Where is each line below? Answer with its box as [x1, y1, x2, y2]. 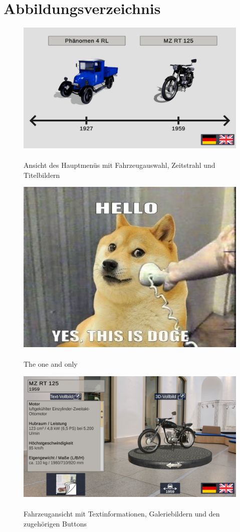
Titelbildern [24, 169, 60, 180]
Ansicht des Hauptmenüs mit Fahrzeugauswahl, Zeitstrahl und [24, 160, 215, 170]
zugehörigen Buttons [24, 518, 87, 528]
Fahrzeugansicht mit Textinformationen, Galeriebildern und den [24, 508, 220, 518]
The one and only [24, 359, 78, 369]
